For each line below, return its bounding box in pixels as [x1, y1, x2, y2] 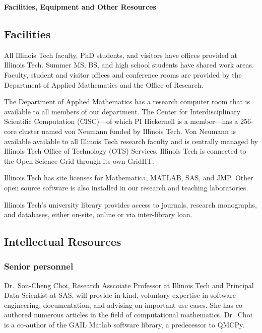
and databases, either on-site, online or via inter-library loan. [4, 209, 192, 220]
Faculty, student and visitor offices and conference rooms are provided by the [4, 69, 242, 80]
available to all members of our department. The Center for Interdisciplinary [4, 106, 241, 116]
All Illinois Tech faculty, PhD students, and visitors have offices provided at [4, 49, 237, 60]
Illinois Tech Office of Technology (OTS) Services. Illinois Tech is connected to [4, 146, 246, 156]
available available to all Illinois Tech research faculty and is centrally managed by [4, 136, 258, 146]
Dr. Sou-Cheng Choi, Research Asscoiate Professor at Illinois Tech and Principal [4, 280, 254, 290]
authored [4, 309, 32, 320]
